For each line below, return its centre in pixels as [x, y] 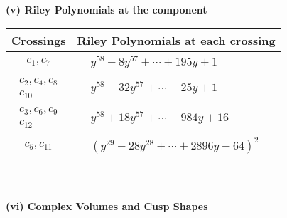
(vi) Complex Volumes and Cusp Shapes [107, 206]
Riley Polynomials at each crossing [176, 40]
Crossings [39, 40]
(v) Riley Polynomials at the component [107, 9]
